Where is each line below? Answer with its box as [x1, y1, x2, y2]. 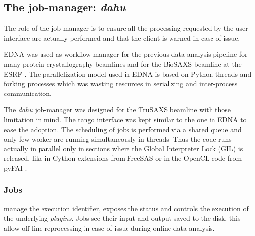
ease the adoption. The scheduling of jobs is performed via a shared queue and [4, 124, 242, 134]
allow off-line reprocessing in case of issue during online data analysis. [4, 222, 215, 233]
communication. [4, 88, 52, 98]
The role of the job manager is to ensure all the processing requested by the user [4, 23, 248, 33]
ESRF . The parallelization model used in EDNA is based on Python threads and [4, 68, 252, 79]
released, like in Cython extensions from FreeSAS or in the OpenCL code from [4, 153, 242, 163]
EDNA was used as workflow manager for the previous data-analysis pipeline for [4, 49, 248, 59]
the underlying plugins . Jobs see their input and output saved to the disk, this [4, 213, 241, 223]
